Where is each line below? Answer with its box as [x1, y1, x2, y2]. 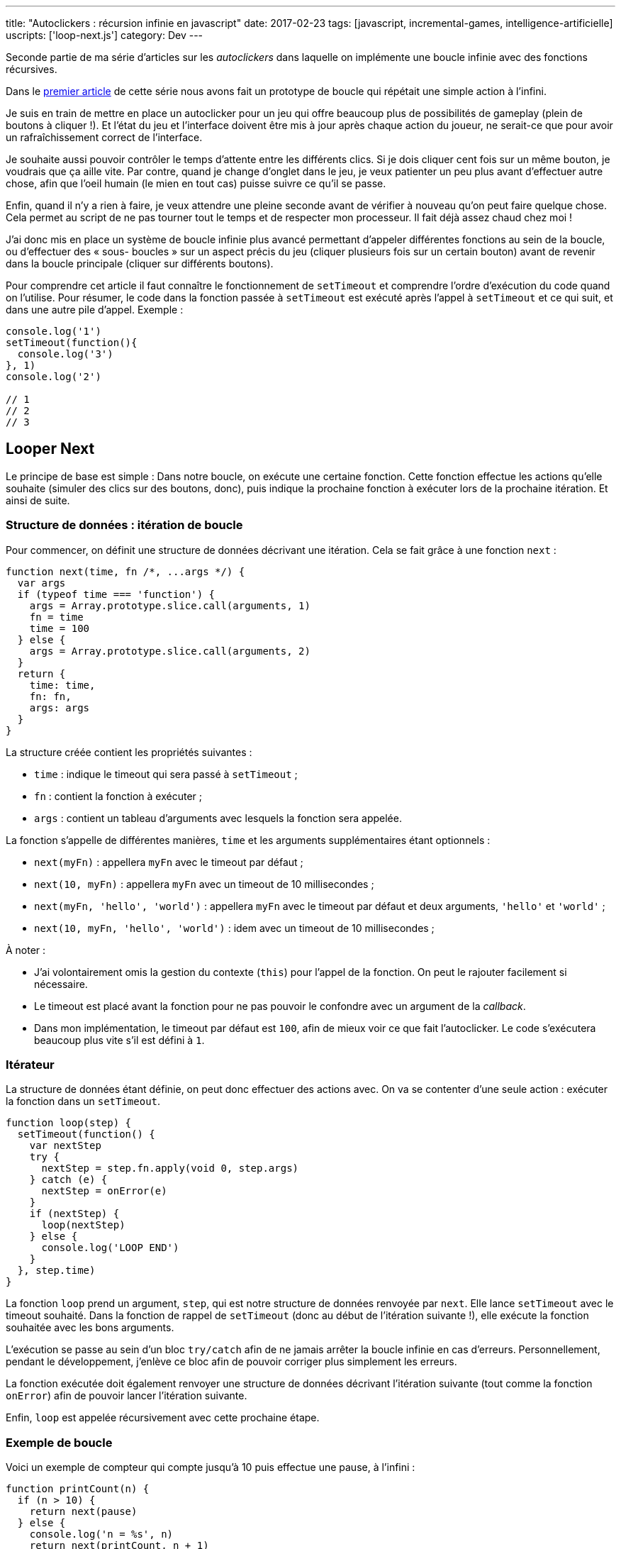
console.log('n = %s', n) [29, 1528, 174, 1540]
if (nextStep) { [29, 1208, 120, 1220]
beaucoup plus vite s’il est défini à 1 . [34, 1033, 205, 1046]
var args [17, 577, 66, 589]
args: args [29, 701, 90, 714]
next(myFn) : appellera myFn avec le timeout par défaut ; [34, 855, 303, 868]
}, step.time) [17, 1265, 96, 1277]
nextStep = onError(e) [41, 1185, 167, 1197]
